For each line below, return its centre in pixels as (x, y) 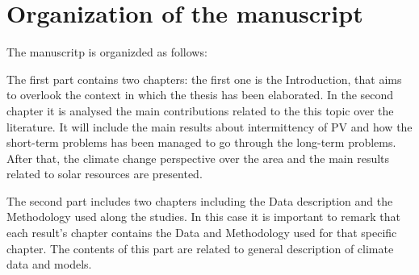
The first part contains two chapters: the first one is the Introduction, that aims (204, 79)
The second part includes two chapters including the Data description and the (200, 200)
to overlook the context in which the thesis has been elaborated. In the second (200, 95)
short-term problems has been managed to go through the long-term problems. (201, 142)
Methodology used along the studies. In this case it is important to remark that (203, 217)
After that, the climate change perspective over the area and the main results (198, 158)
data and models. (49, 264)
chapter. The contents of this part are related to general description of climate (200, 248)
